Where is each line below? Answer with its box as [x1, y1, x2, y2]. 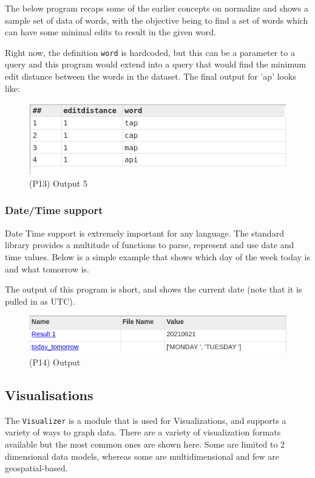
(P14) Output [29, 355, 81, 368]
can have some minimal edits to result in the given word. [5, 26, 216, 38]
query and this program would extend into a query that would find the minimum [5, 58, 307, 71]
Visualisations [5, 385, 93, 404]
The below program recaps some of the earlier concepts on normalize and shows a [5, 2, 308, 14]
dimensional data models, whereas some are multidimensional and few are [5, 449, 279, 462]
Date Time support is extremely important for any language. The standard [5, 226, 284, 239]
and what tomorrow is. [5, 262, 89, 275]
